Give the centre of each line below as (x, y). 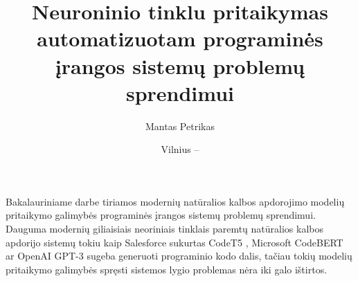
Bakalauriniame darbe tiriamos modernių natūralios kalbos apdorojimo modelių (175, 201)
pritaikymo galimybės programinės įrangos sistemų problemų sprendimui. (161, 215)
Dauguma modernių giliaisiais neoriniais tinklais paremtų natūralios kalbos (164, 229)
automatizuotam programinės (180, 38)
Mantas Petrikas (180, 126)
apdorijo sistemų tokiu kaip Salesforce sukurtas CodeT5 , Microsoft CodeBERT (174, 242)
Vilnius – (180, 149)
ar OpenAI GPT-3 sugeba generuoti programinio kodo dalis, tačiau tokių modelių (179, 256)
